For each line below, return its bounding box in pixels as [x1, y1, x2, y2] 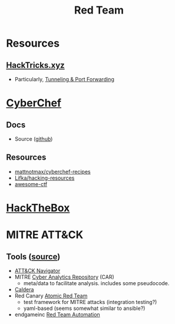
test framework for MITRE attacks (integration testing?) [23, 299, 157, 305]
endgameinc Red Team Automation [14, 311, 100, 318]
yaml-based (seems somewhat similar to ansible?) [23, 305, 146, 312]
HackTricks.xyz [6, 60, 65, 70]
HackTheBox [6, 201, 70, 214]
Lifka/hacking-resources [14, 174, 75, 181]
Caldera [14, 286, 34, 293]
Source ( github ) [14, 135, 53, 142]
